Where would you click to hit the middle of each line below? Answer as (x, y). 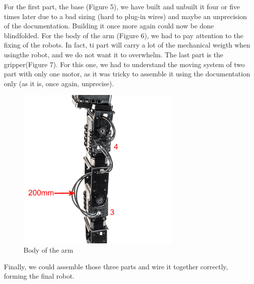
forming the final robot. (39, 276)
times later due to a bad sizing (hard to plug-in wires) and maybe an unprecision (126, 16)
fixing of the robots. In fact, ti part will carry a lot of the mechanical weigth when (127, 45)
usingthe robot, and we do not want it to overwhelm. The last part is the (114, 54)
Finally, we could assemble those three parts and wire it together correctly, (116, 266)
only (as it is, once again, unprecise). (59, 83)
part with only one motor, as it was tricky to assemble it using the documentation (127, 74)
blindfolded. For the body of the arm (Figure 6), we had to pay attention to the (124, 35)
